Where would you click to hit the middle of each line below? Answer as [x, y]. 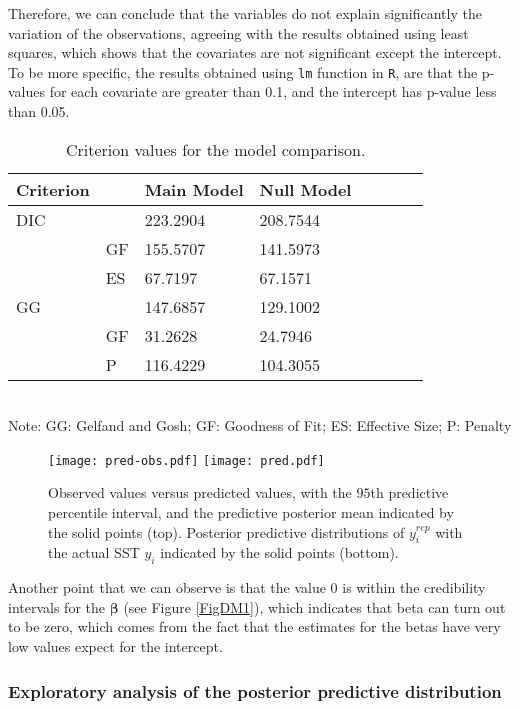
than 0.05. [39, 111]
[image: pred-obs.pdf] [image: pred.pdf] [186, 460]
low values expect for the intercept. [115, 646]
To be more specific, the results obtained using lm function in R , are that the [243, 71]
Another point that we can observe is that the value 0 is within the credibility [247, 587]
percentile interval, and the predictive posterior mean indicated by [251, 512]
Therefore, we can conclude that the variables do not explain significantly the [245, 13]
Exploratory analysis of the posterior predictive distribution [255, 690]
